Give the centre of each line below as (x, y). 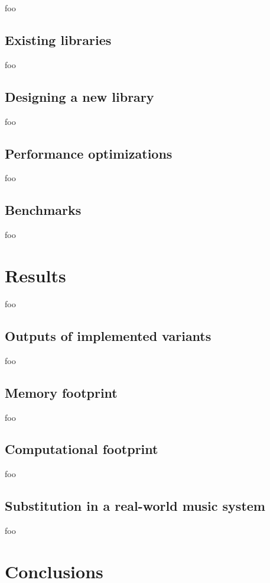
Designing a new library (79, 96)
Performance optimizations (89, 153)
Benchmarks (43, 210)
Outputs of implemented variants (108, 335)
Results (35, 275)
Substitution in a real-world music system (135, 506)
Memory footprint (61, 392)
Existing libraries (58, 39)
